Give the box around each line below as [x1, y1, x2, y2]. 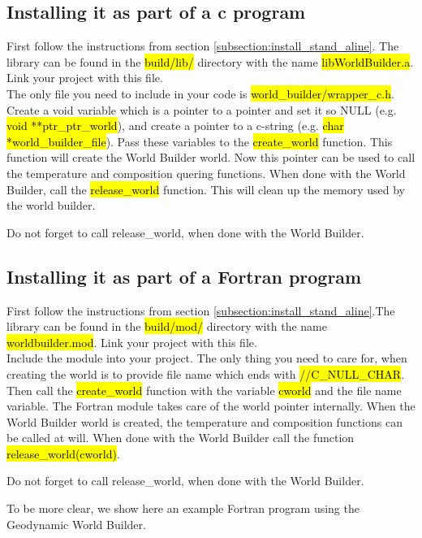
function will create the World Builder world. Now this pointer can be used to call [6, 149, 416, 166]
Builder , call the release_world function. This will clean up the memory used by [6, 180, 405, 197]
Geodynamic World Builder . [6, 515, 146, 532]
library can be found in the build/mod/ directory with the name [6, 318, 327, 335]
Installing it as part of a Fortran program [6, 263, 362, 289]
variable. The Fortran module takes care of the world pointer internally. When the [6, 397, 416, 414]
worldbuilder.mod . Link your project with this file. [6, 333, 257, 350]
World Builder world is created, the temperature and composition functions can [6, 413, 403, 430]
